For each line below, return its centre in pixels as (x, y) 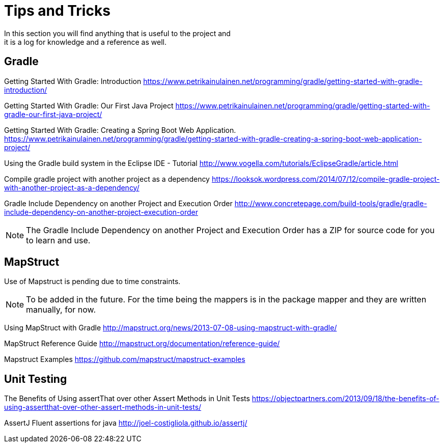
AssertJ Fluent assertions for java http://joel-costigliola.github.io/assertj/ (126, 423)
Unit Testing (36, 379)
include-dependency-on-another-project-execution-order (101, 212)
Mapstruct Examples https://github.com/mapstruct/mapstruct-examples (125, 359)
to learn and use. (58, 240)
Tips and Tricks (57, 11)
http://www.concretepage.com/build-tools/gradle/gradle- (331, 203)
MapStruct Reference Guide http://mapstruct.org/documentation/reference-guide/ (142, 344)
